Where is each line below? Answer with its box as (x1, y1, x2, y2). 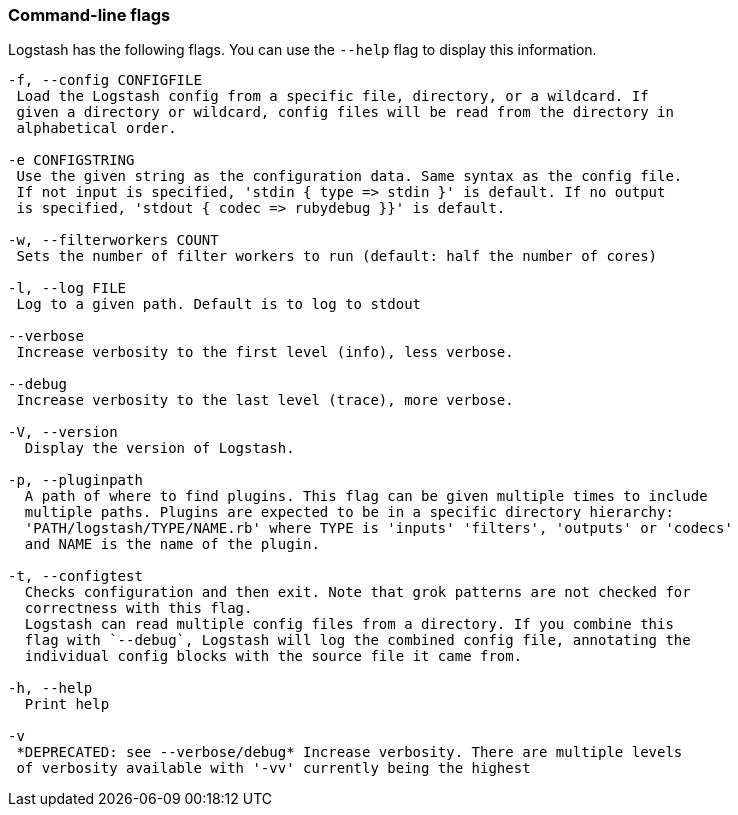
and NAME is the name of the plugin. (24, 536, 320, 553)
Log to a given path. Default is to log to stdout (16, 296, 422, 313)
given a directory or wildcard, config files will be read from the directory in (16, 104, 674, 121)
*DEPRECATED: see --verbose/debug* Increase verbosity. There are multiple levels (16, 744, 683, 761)
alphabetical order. (16, 120, 177, 137)
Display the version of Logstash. (24, 440, 295, 457)
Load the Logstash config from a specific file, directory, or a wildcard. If (16, 88, 649, 105)
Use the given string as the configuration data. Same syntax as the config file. (16, 168, 683, 185)
